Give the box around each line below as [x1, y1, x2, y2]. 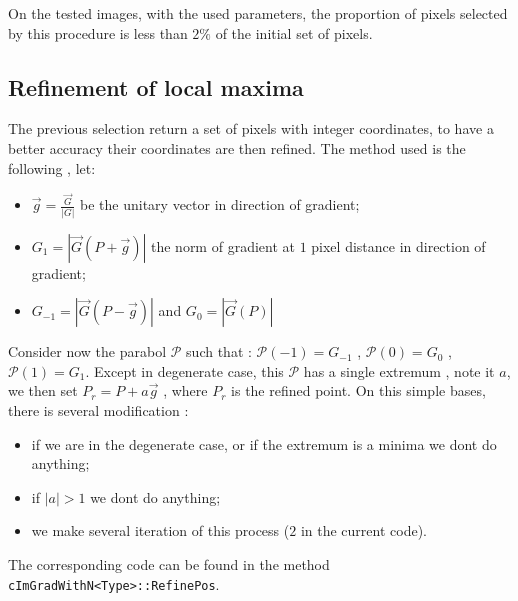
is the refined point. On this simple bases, [231, 380, 486, 401]
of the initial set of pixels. [215, 22, 373, 43]
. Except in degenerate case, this [85, 360, 284, 381]
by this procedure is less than [8, 22, 188, 43]
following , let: [8, 157, 96, 178]
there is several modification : [8, 399, 189, 420]
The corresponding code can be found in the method [8, 553, 330, 574]
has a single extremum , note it [303, 360, 495, 381]
